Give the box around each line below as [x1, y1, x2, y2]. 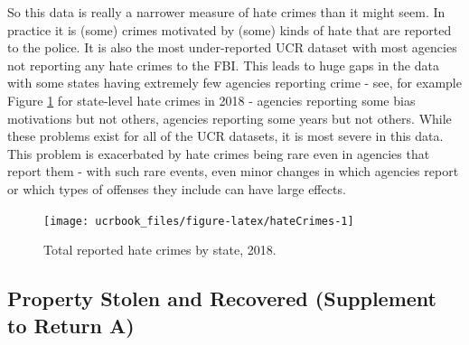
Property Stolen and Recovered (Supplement [7, 284, 436, 312]
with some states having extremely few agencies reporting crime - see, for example [7, 73, 462, 92]
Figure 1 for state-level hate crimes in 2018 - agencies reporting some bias [7, 90, 416, 109]
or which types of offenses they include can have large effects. [7, 179, 346, 198]
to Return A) [7, 311, 135, 339]
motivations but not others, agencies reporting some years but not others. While [7, 108, 452, 127]
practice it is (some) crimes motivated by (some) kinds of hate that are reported [7, 20, 452, 39]
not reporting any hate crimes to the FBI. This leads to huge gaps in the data [7, 55, 439, 74]
